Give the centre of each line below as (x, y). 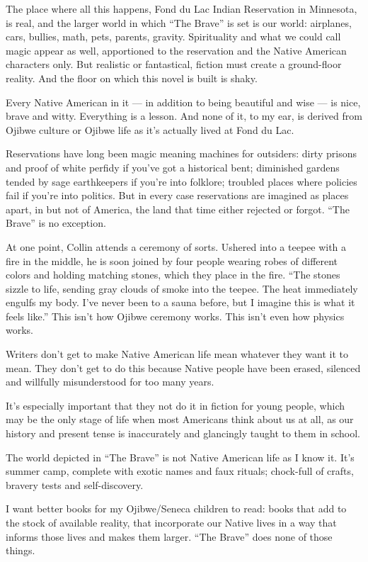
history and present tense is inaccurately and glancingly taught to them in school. (183, 433)
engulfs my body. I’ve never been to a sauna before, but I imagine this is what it (180, 302)
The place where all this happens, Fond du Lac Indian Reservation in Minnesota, (182, 9)
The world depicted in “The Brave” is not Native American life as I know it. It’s (180, 457)
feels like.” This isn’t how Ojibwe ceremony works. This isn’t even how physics (175, 316)
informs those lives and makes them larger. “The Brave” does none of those (169, 536)
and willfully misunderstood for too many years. (110, 382)
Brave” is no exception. (56, 223)
